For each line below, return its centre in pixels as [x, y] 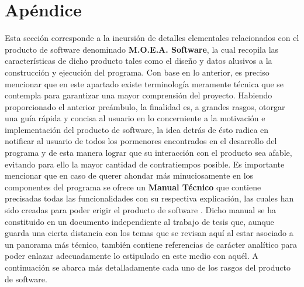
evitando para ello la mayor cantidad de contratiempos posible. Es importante [145, 164]
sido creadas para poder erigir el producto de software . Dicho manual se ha [140, 210]
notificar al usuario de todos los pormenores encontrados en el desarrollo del [141, 141]
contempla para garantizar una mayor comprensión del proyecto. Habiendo [139, 95]
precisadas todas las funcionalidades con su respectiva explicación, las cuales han [149, 198]
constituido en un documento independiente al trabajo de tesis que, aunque [139, 221]
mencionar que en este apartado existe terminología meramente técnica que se [144, 83]
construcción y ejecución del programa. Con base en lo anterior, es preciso [137, 72]
